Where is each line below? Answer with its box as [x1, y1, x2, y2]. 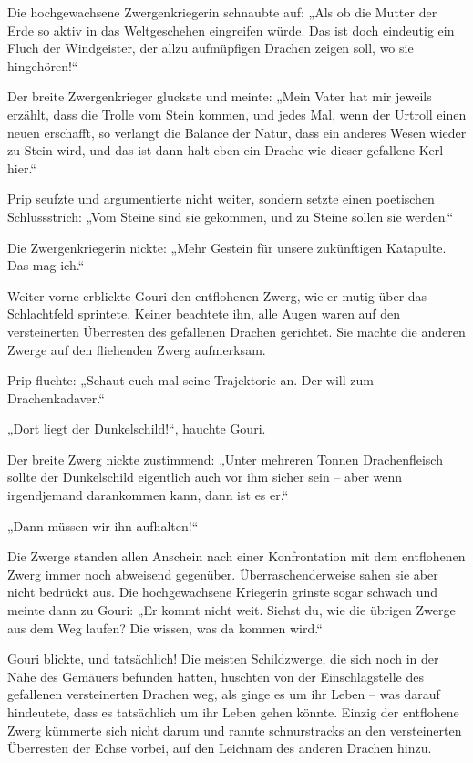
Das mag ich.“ [7, 256, 85, 275]
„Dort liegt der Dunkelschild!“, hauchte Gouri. [7, 419, 266, 438]
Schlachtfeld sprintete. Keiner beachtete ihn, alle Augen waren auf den [7, 304, 401, 323]
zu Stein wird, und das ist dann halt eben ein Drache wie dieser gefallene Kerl [7, 141, 444, 160]
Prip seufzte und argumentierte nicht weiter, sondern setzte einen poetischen [7, 189, 435, 208]
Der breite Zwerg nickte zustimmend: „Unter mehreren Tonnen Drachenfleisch [7, 449, 443, 468]
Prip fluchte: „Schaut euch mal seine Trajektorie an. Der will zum [7, 371, 374, 390]
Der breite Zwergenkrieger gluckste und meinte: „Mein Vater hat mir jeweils [7, 87, 432, 106]
